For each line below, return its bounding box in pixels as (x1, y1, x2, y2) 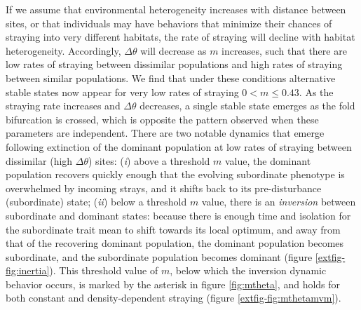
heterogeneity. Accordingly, (6, 43, 121, 58)
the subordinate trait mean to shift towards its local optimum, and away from (6, 222, 341, 236)
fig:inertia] (6, 263, 50, 278)
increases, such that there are (222, 43, 347, 58)
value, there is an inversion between (201, 194, 356, 209)
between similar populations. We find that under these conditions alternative (6, 70, 336, 85)
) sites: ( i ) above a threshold (88, 153, 210, 168)
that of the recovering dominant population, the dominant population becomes (6, 236, 344, 250)
